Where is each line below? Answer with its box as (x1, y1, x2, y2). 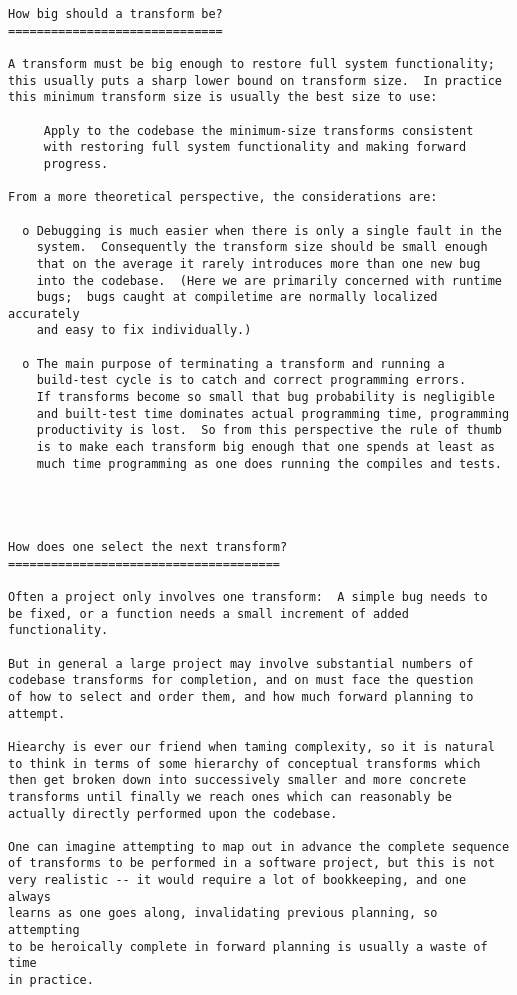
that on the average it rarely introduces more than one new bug (36, 256, 481, 271)
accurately (8, 306, 80, 321)
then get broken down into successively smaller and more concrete (8, 773, 467, 788)
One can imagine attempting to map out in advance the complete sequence (8, 839, 510, 854)
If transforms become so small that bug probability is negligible (36, 390, 495, 405)
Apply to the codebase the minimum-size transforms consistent (43, 123, 474, 138)
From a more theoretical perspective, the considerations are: (8, 190, 438, 205)
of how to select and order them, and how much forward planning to (8, 689, 474, 704)
